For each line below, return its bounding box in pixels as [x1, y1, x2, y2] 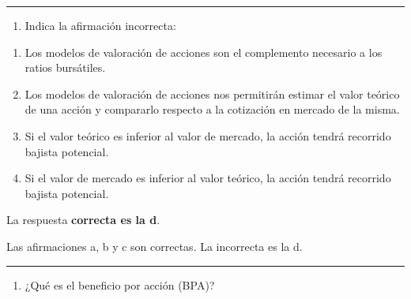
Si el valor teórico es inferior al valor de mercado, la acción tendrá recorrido [25, 127, 391, 144]
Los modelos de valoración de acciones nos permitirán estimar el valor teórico [25, 85, 400, 102]
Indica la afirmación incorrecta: [25, 17, 176, 33]
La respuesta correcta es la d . [6, 211, 160, 228]
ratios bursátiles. [25, 59, 106, 76]
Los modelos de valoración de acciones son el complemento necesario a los [25, 43, 383, 60]
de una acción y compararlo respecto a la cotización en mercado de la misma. [25, 101, 400, 118]
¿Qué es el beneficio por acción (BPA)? [25, 276, 215, 293]
